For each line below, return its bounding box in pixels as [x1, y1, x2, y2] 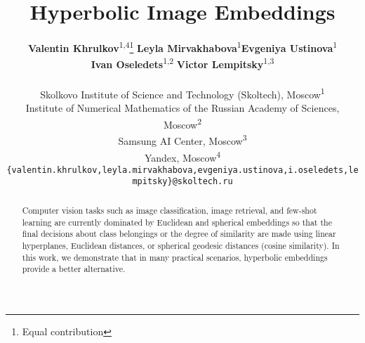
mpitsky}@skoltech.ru [132, 176, 233, 187]
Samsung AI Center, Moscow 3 [118, 131, 247, 148]
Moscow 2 [163, 115, 202, 131]
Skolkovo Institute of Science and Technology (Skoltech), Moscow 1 [40, 85, 325, 101]
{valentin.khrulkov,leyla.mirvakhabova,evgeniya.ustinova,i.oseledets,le [6, 164, 359, 175]
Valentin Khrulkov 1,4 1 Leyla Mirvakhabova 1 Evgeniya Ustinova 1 [27, 39, 338, 55]
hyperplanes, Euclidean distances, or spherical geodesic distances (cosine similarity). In [22, 239, 340, 251]
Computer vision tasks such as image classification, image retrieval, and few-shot [22, 204, 317, 216]
